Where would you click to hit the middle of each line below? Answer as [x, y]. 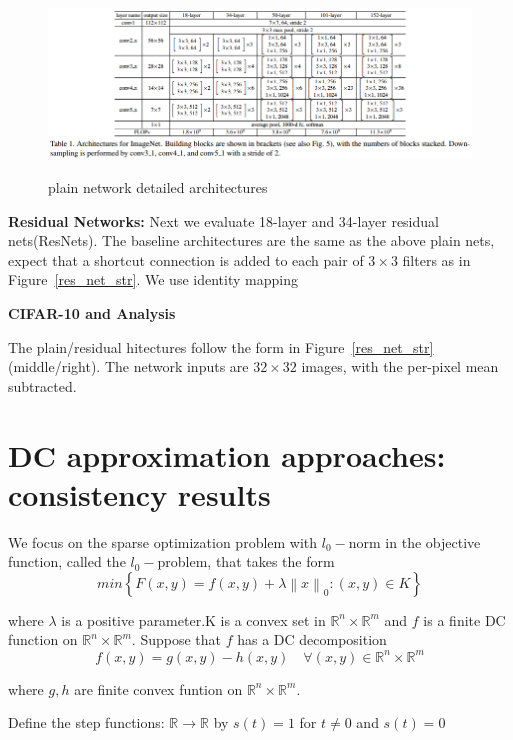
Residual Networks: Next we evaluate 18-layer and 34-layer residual [223, 220]
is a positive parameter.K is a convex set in [193, 619]
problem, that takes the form [246, 561]
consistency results [139, 493]
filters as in [436, 259]
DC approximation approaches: [227, 454]
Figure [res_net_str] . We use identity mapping [153, 279]
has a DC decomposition [312, 639]
